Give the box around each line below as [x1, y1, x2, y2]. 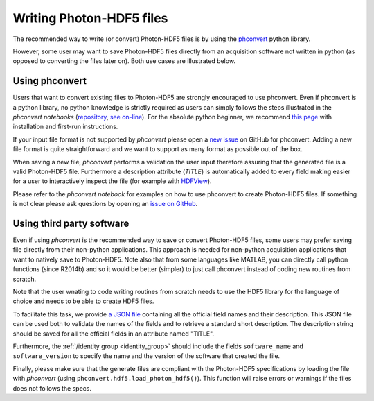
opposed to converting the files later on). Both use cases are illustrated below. [12, 57, 235, 65]
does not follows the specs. [12, 384, 92, 392]
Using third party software [12, 217, 130, 229]
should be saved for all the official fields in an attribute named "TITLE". [12, 330, 215, 338]
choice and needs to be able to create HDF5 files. [12, 297, 154, 305]
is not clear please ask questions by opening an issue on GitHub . [12, 200, 198, 208]
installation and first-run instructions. [12, 122, 118, 131]
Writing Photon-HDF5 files [12, 10, 168, 26]
